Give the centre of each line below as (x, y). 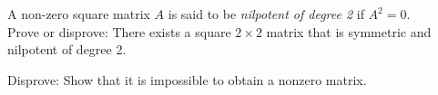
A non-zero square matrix (79, 14)
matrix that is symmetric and (349, 31)
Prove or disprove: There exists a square (119, 31)
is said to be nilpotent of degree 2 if (266, 14)
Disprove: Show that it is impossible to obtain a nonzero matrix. (187, 79)
